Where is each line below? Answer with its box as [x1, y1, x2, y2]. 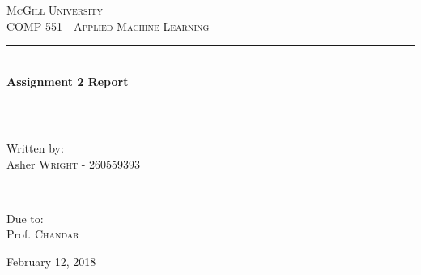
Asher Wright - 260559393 [6, 155, 141, 172]
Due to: [6, 209, 44, 226]
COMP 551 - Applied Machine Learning [6, 17, 210, 34]
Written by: [6, 139, 64, 156]
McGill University [6, 2, 103, 18]
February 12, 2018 [6, 252, 96, 269]
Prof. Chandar [6, 226, 79, 243]
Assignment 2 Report [6, 72, 129, 89]
